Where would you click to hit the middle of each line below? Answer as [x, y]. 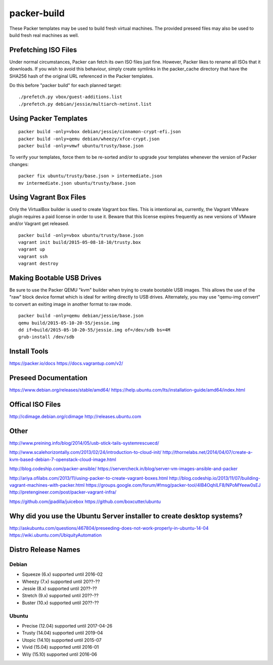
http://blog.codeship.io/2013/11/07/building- [215, 478]
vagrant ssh [33, 256]
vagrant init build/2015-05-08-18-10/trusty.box [80, 242]
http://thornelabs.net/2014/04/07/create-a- [208, 452]
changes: [19, 164]
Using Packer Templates [49, 118]
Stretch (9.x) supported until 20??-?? [60, 596]
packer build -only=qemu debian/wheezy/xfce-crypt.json [89, 139]
